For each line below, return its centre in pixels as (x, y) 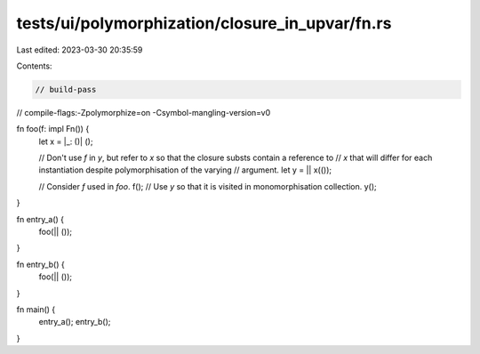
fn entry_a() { (40, 219)
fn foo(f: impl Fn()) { (53, 129)
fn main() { (36, 309)
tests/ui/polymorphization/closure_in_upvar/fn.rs (204, 23)
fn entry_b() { (41, 264)
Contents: (34, 66)
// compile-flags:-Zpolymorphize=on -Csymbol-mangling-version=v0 (144, 112)
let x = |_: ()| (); (66, 141)
